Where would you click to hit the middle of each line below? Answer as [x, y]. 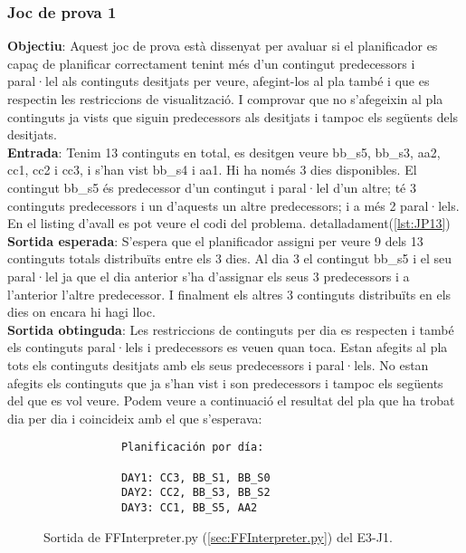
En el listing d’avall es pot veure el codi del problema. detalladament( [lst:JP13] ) [229, 223]
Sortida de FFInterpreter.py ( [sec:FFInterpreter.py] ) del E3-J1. [218, 536]
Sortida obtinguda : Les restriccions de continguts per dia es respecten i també [231, 329]
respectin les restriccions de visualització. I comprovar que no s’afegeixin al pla [225, 99]
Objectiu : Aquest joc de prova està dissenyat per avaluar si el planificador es [223, 46]
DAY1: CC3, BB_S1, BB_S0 [195, 477]
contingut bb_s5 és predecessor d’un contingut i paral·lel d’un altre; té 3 [212, 187]
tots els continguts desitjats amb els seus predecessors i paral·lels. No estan [218, 364]
